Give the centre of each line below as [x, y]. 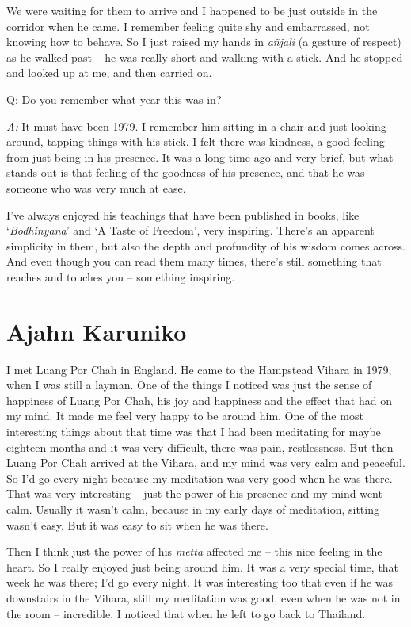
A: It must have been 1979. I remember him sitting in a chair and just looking [196, 126]
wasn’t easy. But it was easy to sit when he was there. [137, 524]
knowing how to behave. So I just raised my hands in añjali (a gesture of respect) [204, 42]
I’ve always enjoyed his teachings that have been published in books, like [183, 214]
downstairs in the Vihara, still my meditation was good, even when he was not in [204, 597]
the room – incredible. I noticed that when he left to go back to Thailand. [186, 613]
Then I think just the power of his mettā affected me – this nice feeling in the [194, 551]
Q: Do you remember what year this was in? [114, 99]
